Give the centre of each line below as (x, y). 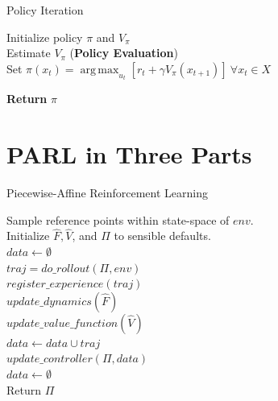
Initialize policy (45, 37)
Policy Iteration (45, 10)
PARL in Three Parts (129, 154)
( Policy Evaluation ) (124, 53)
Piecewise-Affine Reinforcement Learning (107, 192)
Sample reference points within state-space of (118, 219)
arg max (100, 70)
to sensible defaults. (162, 236)
